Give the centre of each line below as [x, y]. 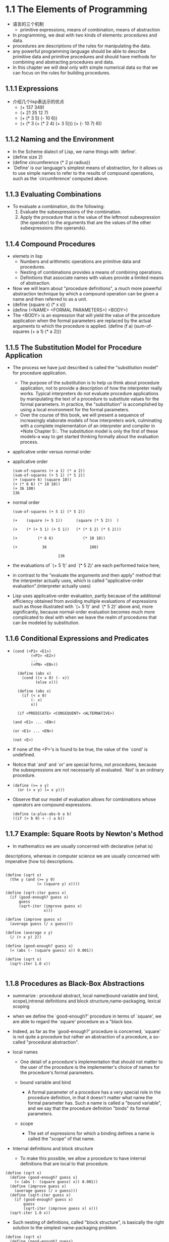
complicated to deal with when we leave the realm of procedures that [84, 617]
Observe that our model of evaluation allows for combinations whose [84, 799]
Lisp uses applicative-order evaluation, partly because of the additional [87, 596]
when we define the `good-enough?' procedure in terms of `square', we [87, 1016]
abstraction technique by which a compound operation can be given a [85, 294]
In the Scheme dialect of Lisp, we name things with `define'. [75, 151]
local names [25, 1052]
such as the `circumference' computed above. [60, 178]
